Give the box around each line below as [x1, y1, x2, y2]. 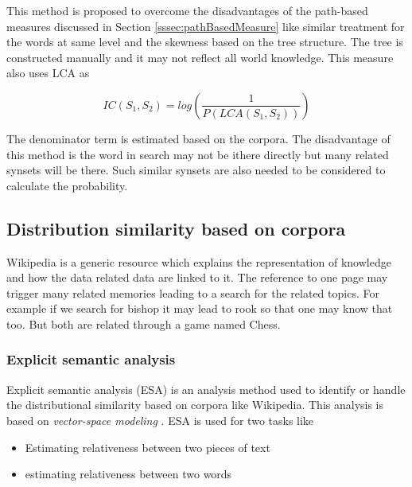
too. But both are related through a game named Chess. [6, 315, 281, 332]
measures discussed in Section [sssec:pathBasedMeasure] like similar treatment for [6, 18, 405, 34]
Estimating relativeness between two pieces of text [25, 438, 270, 455]
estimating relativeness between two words [25, 466, 232, 482]
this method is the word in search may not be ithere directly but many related [6, 146, 389, 162]
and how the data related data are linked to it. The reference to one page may [6, 269, 388, 286]
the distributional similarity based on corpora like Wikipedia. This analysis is [6, 396, 384, 413]
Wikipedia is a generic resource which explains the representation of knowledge [6, 253, 391, 270]
